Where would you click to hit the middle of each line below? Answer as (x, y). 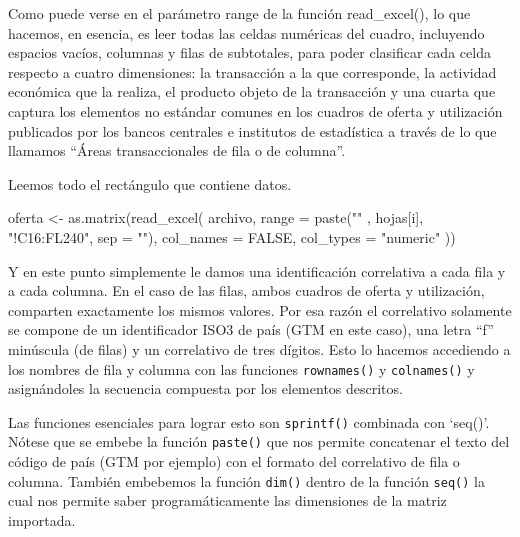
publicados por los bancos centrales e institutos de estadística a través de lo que (252, 130)
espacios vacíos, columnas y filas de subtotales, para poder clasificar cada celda (249, 52)
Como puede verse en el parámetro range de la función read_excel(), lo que (239, 13)
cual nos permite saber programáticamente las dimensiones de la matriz (227, 500)
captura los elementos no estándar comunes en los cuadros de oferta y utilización (255, 110)
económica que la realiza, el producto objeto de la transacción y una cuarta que (252, 91)
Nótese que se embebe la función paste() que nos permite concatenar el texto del (259, 441)
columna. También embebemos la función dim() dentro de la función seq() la (246, 480)
